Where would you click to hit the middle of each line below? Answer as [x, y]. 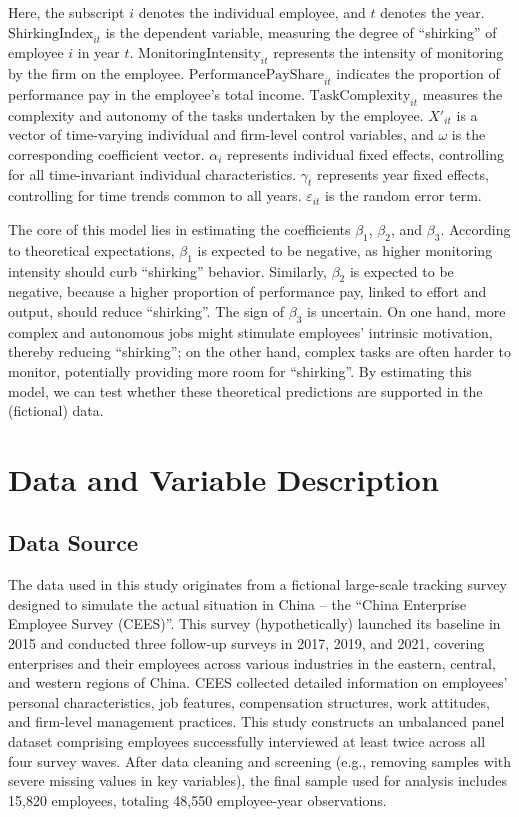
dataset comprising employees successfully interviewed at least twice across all [247, 741]
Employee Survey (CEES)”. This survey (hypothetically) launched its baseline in [254, 623]
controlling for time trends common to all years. [155, 195]
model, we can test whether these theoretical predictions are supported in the [245, 390]
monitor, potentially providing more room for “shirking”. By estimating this [240, 370]
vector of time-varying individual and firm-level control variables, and [221, 134]
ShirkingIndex [51, 33]
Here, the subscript [66, 12]
